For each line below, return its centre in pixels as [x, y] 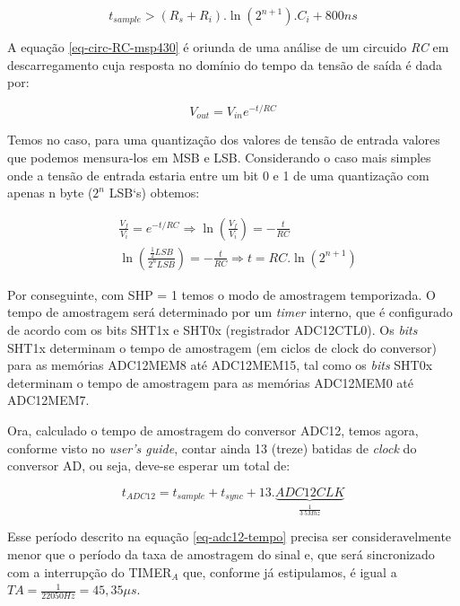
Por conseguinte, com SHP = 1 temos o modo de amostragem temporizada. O [221, 294]
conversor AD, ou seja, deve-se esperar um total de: [149, 465]
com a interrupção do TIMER [90, 571]
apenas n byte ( [50, 193]
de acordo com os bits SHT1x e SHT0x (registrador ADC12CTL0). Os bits [213, 329]
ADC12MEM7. [48, 400]
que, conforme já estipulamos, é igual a [290, 571]
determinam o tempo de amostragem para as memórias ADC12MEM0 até [210, 382]
